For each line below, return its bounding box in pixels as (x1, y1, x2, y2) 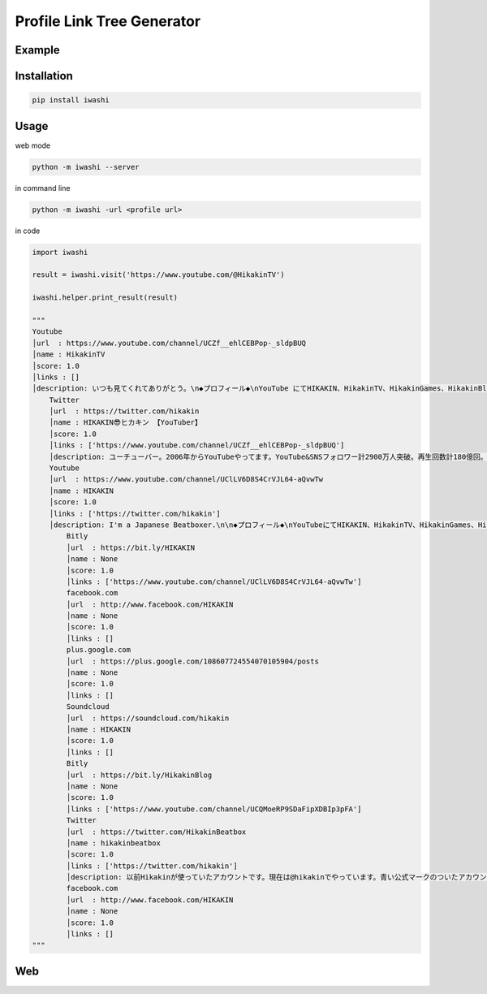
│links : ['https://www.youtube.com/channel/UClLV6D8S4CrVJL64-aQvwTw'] (66, 577, 362, 586)
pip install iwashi (32, 96, 110, 105)
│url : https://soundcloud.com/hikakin (66, 713, 230, 723)
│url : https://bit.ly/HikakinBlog (66, 770, 213, 780)
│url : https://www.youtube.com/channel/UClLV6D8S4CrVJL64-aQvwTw (49, 475, 324, 484)
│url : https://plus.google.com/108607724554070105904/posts (66, 656, 320, 666)
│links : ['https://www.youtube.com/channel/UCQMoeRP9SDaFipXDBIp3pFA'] (66, 804, 362, 814)
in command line (15, 183, 71, 192)
